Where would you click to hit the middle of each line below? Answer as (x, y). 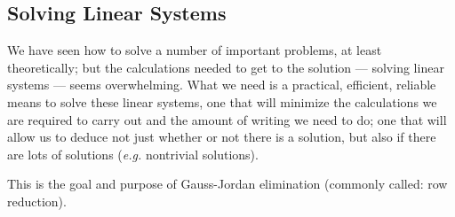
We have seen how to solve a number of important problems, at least (195, 50)
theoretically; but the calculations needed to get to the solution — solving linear (226, 67)
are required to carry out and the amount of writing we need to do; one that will (227, 119)
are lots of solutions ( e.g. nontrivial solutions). (133, 154)
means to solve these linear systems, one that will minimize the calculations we (222, 101)
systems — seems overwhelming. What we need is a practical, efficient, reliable (222, 85)
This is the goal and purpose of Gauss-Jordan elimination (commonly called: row (227, 184)
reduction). (37, 201)
